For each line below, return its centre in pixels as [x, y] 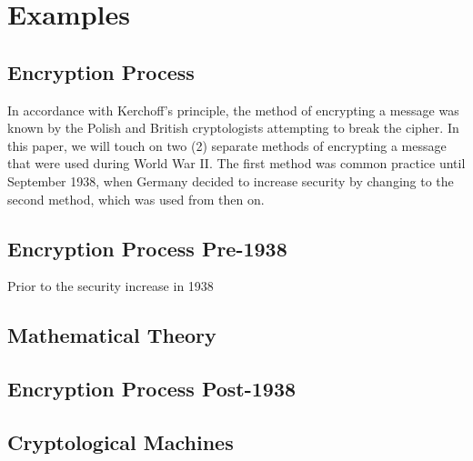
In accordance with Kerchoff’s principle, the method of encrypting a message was [233, 110]
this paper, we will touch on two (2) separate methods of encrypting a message [227, 145]
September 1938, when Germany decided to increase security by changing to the [231, 180]
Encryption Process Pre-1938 [147, 248]
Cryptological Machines [121, 441]
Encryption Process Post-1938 [152, 389]
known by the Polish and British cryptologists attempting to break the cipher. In [233, 128]
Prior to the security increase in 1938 [111, 286]
